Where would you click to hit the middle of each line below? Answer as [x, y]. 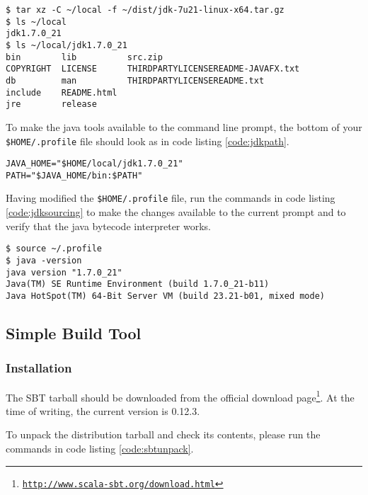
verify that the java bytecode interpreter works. [108, 226]
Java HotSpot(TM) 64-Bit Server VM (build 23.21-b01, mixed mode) [166, 296]
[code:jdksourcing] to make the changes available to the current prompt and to [176, 212]
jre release [51, 104]
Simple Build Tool [74, 332]
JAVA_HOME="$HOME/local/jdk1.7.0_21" [94, 164]
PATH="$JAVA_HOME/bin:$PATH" [74, 175]
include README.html [62, 92]
